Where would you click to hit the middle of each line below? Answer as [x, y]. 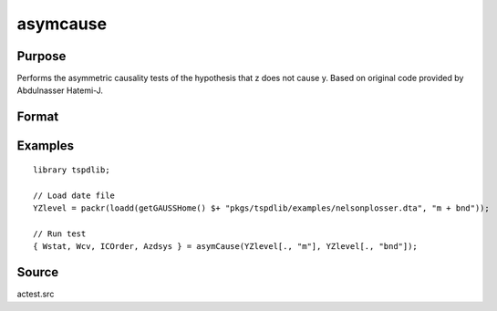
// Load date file [74, 195]
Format [38, 117]
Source [38, 272]
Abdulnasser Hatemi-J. [60, 90]
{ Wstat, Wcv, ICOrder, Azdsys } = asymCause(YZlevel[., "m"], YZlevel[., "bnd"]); [226, 247]
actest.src [36, 294]
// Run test [60, 233]
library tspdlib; [72, 170]
